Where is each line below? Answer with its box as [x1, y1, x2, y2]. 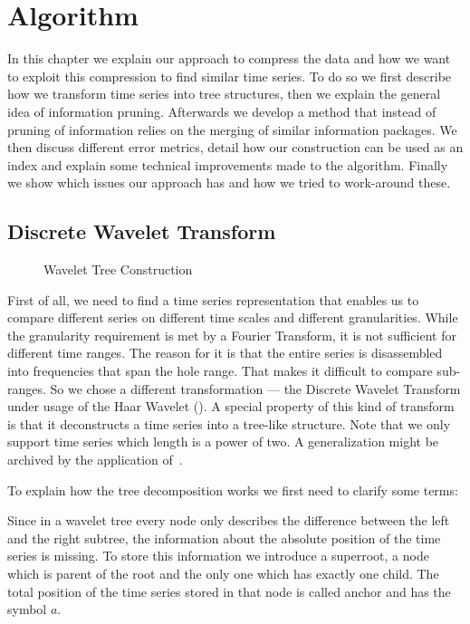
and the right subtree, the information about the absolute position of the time [7, 528, 441, 547]
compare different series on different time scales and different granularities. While [7, 308, 458, 327]
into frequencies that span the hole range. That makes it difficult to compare [7, 361, 433, 380]
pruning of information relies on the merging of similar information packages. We [7, 120, 457, 139]
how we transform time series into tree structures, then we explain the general [7, 84, 441, 103]
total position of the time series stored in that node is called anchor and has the [7, 581, 451, 600]
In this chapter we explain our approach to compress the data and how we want [7, 49, 451, 68]
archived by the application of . [7, 450, 183, 469]
